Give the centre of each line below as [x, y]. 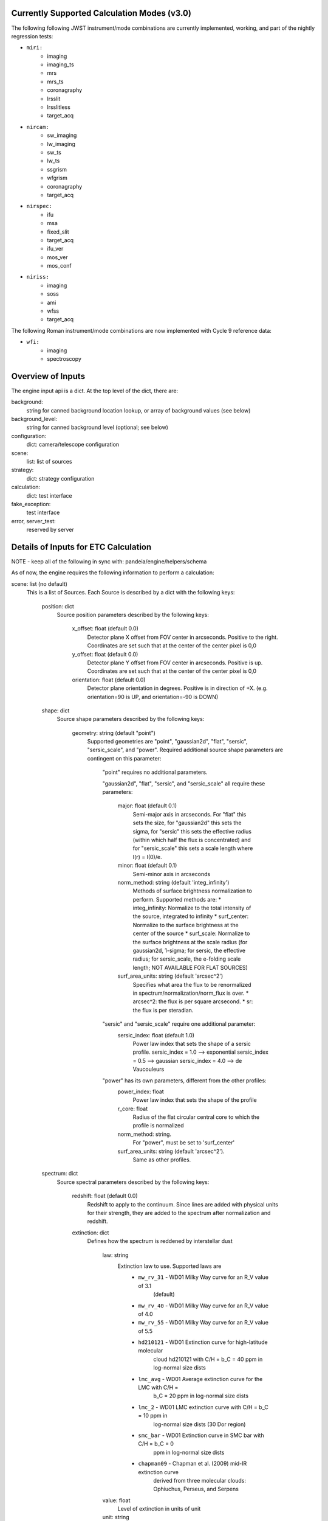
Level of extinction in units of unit [159, 1509]
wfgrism [57, 178]
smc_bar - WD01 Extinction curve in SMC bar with [201, 1435]
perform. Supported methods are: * [177, 899]
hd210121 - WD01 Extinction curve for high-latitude [203, 1342]
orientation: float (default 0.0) [109, 680]
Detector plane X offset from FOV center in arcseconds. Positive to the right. [183, 637]
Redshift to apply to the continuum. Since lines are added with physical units [183, 1204]
